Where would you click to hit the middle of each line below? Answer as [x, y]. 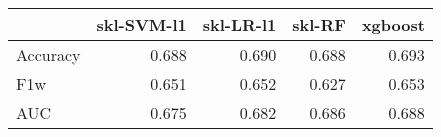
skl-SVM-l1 [141, 24]
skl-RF [319, 24]
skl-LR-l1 [239, 24]
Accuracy [48, 54]
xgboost [393, 24]
